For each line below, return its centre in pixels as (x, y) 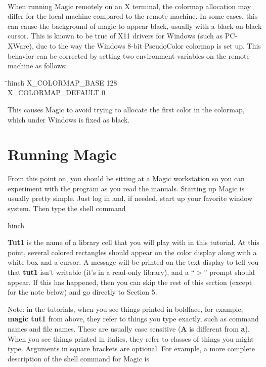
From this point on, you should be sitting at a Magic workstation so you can (126, 178)
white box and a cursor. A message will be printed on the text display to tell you (133, 262)
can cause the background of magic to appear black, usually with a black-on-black (135, 26)
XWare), (21, 45)
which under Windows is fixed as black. (69, 119)
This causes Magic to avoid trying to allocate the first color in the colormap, (126, 109)
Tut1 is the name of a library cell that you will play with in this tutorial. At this (134, 242)
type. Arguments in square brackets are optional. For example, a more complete (131, 349)
